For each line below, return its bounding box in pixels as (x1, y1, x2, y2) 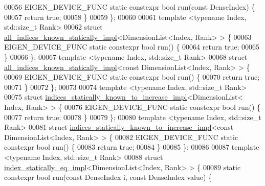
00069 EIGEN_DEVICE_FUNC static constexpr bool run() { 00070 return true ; (4, 72, 260, 82)
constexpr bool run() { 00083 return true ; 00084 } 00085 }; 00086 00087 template (4, 142, 259, 152)
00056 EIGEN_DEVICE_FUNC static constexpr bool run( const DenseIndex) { (4, 2, 255, 12)
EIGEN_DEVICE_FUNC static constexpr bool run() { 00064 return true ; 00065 (4, 41, 260, 52)
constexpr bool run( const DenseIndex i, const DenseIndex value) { (4, 172, 212, 182)
